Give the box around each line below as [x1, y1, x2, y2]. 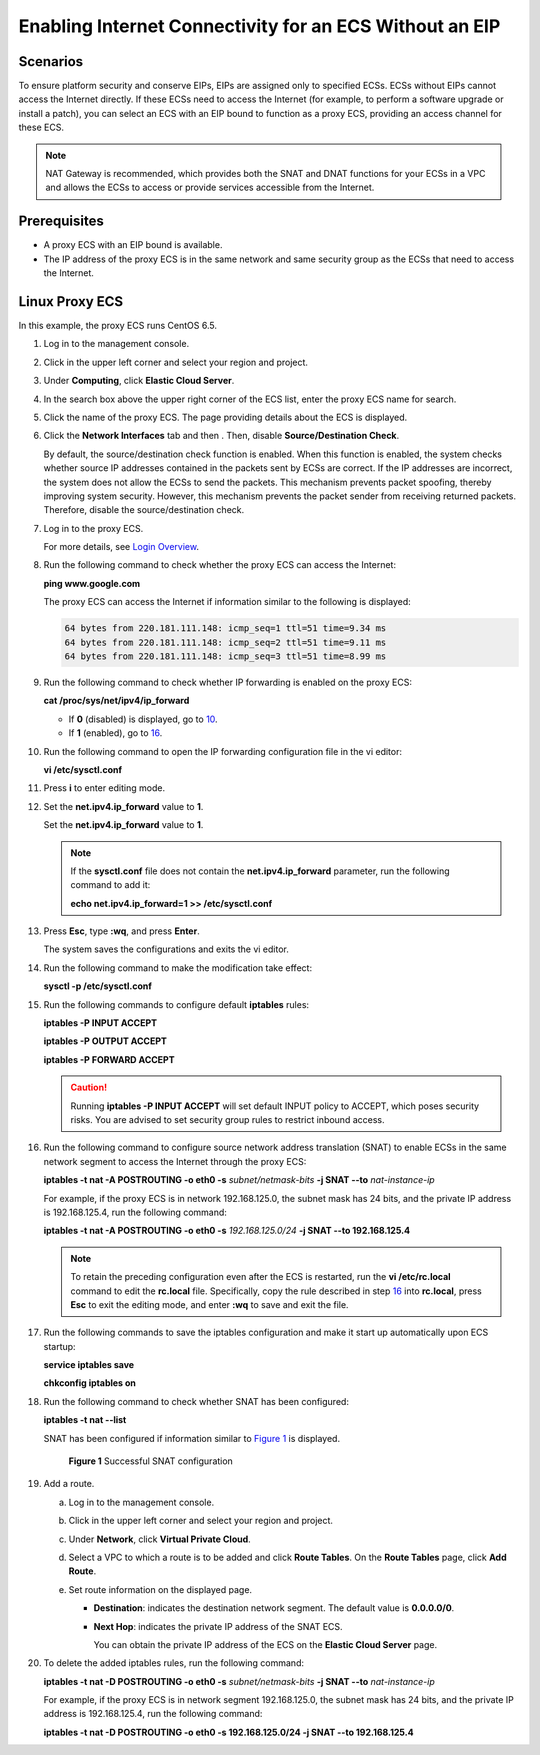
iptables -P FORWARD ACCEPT [43, 1053, 175, 1065]
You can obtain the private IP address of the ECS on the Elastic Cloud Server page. [93, 1638, 438, 1650]
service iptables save [43, 1359, 135, 1371]
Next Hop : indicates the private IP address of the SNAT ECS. [93, 1620, 344, 1632]
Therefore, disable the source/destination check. [43, 504, 245, 516]
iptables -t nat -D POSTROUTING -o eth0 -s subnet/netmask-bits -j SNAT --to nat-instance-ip [43, 1675, 435, 1687]
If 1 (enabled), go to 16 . [68, 727, 163, 739]
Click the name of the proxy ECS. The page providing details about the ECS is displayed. [43, 411, 408, 423]
